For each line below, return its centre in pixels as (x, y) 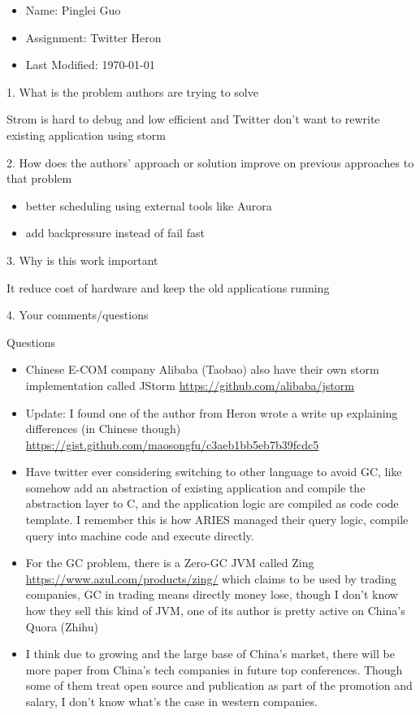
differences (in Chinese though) (103, 429)
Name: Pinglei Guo (73, 10)
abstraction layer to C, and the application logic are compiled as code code (212, 503)
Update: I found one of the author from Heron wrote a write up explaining (212, 412)
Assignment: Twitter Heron (93, 37)
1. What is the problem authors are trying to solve (132, 91)
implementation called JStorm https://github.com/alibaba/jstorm (190, 385)
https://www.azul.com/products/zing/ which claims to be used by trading (211, 578)
